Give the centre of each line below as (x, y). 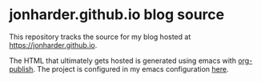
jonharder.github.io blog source (117, 15)
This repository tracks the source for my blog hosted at (100, 37)
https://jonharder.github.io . (53, 45)
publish (21, 68)
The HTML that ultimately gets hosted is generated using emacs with (123, 61)
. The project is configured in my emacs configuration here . (130, 68)
